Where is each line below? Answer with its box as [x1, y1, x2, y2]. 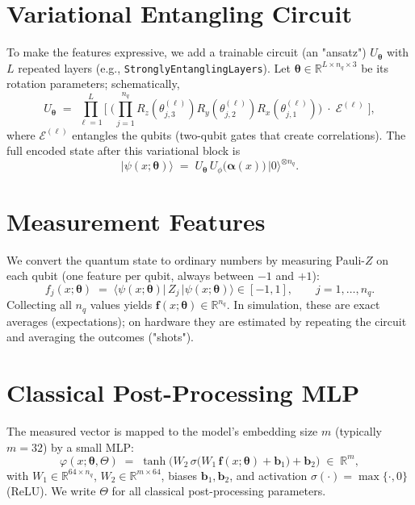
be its [361, 59, 389, 76]
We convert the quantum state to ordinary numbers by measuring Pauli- [6, 251, 365, 268]
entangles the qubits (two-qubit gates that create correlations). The [72, 126, 406, 143]
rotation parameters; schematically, [6, 75, 180, 92]
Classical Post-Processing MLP [6, 376, 360, 409]
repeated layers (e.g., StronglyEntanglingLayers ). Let [18, 59, 291, 76]
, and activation [229, 466, 308, 483]
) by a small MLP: [42, 438, 134, 455]
